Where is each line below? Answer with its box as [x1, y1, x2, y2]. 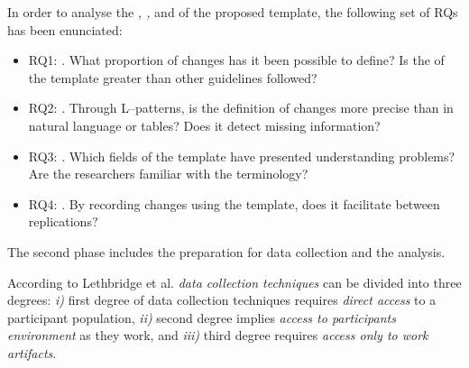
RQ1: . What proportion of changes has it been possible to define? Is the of [28, 51, 445, 69]
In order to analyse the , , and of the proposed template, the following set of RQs [7, 3, 458, 21]
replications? [28, 212, 98, 231]
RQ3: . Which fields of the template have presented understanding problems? [28, 146, 455, 165]
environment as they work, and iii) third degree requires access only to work [7, 326, 428, 345]
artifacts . [7, 343, 57, 362]
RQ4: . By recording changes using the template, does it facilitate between [28, 194, 440, 213]
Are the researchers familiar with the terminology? [28, 164, 308, 183]
